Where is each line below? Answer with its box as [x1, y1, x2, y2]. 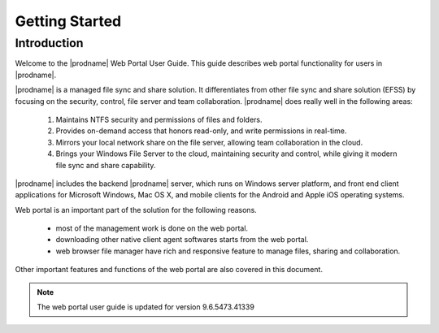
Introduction [15, 36, 84, 50]
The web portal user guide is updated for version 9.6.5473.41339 [37, 302, 255, 312]
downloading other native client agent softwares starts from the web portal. [55, 235, 309, 244]
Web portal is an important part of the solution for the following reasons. [15, 205, 258, 214]
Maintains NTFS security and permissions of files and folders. [55, 115, 263, 124]
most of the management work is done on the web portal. [55, 223, 248, 233]
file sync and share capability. [55, 160, 156, 170]
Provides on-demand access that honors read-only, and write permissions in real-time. [55, 126, 347, 136]
